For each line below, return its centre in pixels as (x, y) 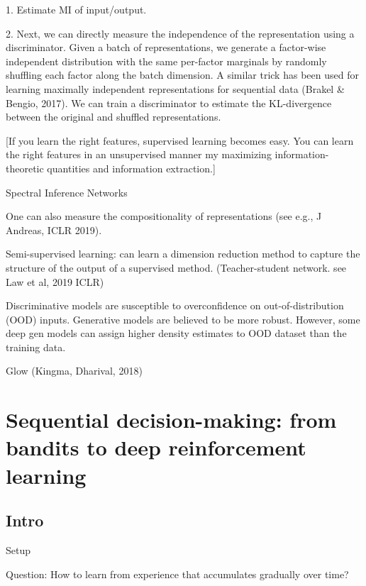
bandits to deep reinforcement (156, 447)
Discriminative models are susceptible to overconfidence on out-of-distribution (175, 305)
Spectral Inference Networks (67, 192)
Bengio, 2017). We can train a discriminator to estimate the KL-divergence (169, 103)
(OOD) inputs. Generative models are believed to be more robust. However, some (183, 319)
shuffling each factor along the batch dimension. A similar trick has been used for (182, 75)
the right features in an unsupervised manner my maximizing (139, 154)
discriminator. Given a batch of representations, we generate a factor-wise (166, 47)
